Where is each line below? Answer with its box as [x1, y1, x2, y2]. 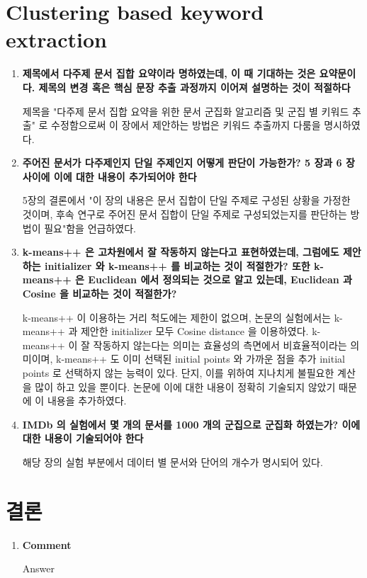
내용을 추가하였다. [47, 393, 127, 408]
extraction [6, 25, 107, 54]
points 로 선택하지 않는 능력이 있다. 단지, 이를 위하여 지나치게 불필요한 [22, 365, 334, 380]
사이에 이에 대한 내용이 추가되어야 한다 [22, 169, 197, 183]
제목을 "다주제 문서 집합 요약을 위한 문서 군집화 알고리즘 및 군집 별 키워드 [22, 103, 349, 118]
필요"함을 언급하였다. [44, 220, 136, 235]
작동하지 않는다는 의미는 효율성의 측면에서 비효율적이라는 [93, 337, 347, 352]
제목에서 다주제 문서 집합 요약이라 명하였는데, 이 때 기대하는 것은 [22, 66, 316, 81]
